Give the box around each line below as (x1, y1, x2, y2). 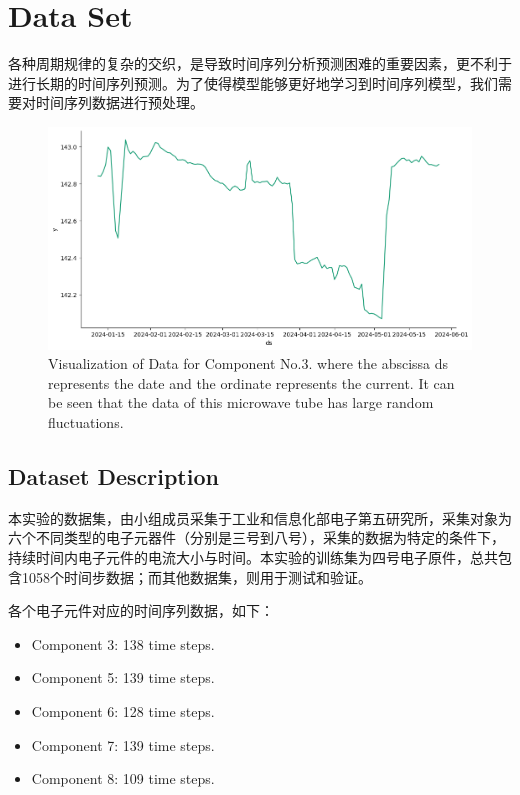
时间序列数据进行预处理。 (35, 92, 204, 113)
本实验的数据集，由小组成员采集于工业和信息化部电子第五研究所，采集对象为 (8, 507, 512, 528)
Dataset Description (8, 460, 219, 491)
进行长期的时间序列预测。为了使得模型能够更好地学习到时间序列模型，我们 (8, 72, 498, 93)
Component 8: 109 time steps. (31, 768, 215, 789)
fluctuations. (48, 411, 124, 432)
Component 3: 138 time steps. (31, 633, 215, 654)
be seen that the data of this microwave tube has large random (48, 392, 434, 413)
